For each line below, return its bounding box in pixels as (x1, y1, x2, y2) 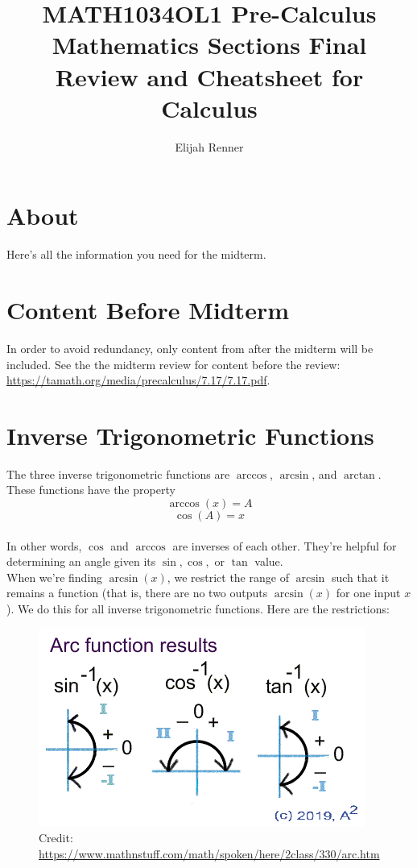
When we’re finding (6, 568, 103, 585)
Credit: (39, 829, 73, 846)
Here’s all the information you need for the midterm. (6, 246, 266, 263)
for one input (336, 584, 401, 601)
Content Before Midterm (6, 293, 289, 326)
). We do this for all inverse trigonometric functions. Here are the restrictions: (6, 600, 390, 617)
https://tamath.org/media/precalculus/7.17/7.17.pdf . (6, 372, 270, 388)
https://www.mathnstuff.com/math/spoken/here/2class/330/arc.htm (39, 845, 380, 862)
